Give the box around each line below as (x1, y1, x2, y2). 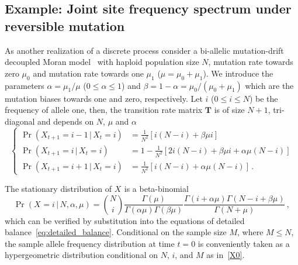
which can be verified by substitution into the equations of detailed (5, 214, 245, 226)
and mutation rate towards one (33, 67, 144, 79)
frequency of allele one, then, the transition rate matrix (5, 104, 203, 116)
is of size (214, 104, 245, 116)
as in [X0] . (206, 249, 245, 261)
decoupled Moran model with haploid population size (5, 56, 199, 68)
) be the (249, 92, 278, 104)
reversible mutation (5, 16, 125, 35)
